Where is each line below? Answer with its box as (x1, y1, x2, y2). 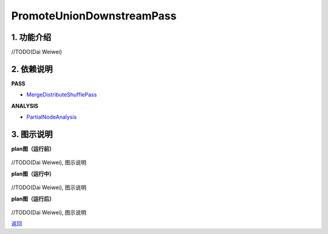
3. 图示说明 (11, 129, 53, 139)
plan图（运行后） (11, 195, 55, 202)
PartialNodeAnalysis (26, 113, 77, 121)
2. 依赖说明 (11, 64, 53, 74)
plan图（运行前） (11, 145, 55, 153)
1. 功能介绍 (11, 32, 52, 42)
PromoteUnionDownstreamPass (11, 9, 177, 22)
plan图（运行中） (11, 170, 55, 177)
